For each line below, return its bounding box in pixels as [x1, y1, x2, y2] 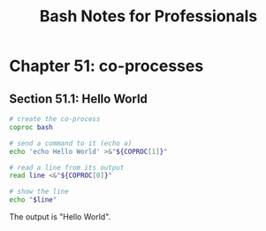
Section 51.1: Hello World [9, 91, 148, 106]
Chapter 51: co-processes [9, 56, 204, 76]
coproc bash [9, 122, 53, 132]
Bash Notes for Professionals [39, 6, 258, 27]
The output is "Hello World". [9, 212, 111, 222]
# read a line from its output [9, 163, 125, 172]
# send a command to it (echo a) [9, 139, 133, 148]
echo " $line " [9, 196, 57, 204]
